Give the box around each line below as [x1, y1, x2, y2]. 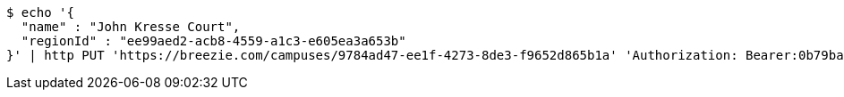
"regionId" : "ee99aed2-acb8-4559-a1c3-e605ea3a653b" [21, 34, 406, 48]
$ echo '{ [6, 5, 74, 20]
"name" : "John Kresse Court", [21, 20, 241, 34]
